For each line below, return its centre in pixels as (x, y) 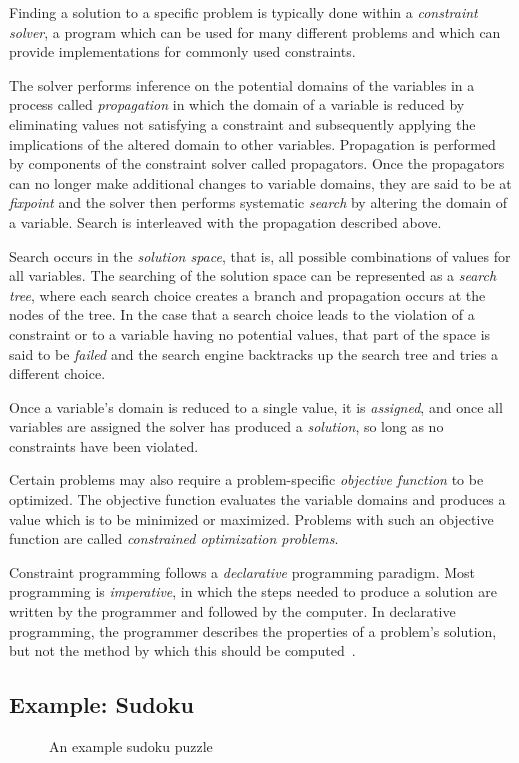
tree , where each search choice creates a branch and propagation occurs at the (247, 294)
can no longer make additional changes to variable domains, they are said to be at (260, 182)
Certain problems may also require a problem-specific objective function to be (246, 479)
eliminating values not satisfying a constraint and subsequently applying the (242, 123)
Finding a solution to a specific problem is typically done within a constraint (243, 12)
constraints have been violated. (104, 445)
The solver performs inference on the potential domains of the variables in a (242, 84)
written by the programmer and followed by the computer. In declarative (232, 611)
